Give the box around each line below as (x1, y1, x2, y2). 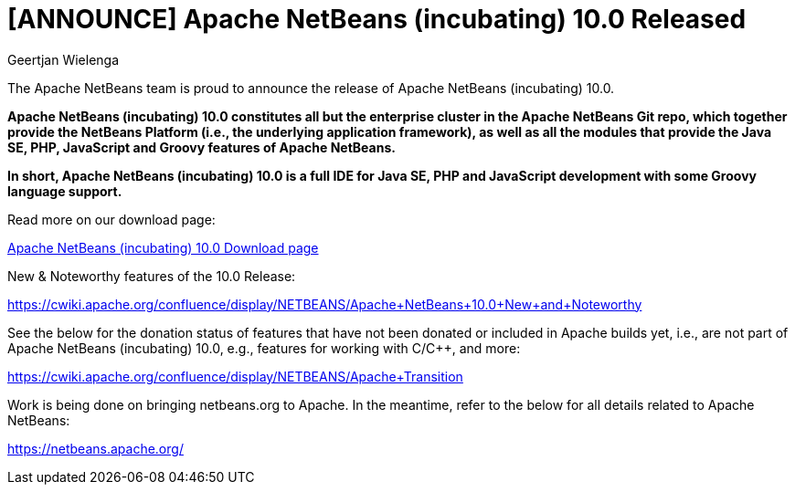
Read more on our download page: (7, 211, 216, 227)
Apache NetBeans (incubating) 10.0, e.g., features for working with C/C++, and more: (7, 340, 521, 356)
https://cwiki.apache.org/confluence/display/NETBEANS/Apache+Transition (7, 368, 463, 384)
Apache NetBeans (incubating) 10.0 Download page (7, 239, 319, 256)
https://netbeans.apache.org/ (7, 440, 184, 456)
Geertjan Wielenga (7, 51, 120, 68)
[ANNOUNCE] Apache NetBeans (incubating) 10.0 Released (7, 4, 747, 35)
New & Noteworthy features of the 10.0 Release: (7, 267, 296, 284)
